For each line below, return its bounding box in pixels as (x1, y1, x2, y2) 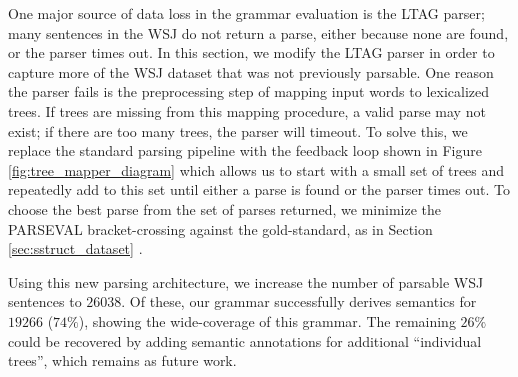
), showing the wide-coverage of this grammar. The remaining (78, 310, 456, 331)
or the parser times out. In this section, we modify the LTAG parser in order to (8, 42, 495, 63)
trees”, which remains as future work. (8, 350, 237, 371)
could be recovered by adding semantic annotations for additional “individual (8, 330, 482, 351)
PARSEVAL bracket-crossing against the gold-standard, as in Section (8, 218, 433, 239)
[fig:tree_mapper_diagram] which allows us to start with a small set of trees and (8, 159, 505, 180)
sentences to (8, 291, 82, 312)
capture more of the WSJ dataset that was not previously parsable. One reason (8, 61, 494, 82)
